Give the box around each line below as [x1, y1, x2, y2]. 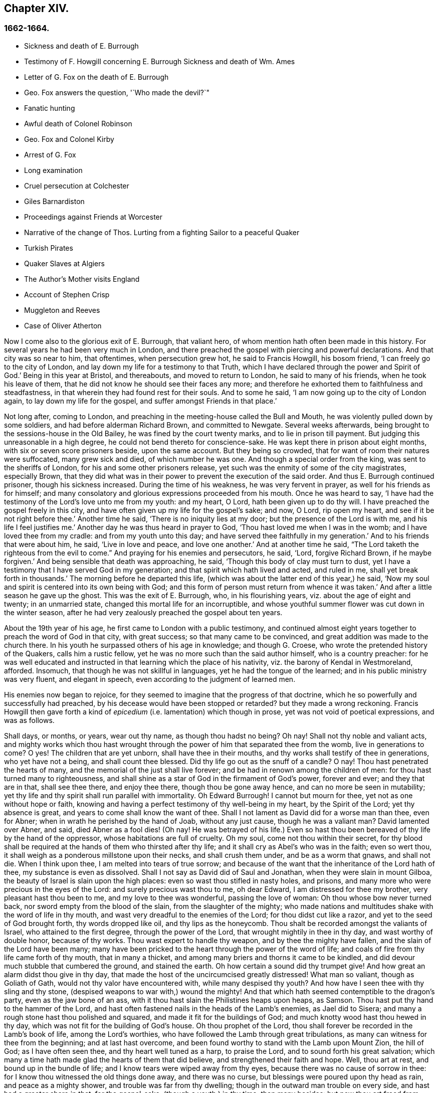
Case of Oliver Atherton [24, 321, 102, 330]
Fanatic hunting [24, 103, 75, 112]
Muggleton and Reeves [24, 305, 100, 314]
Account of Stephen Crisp [24, 290, 110, 299]
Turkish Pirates [24, 243, 73, 252]
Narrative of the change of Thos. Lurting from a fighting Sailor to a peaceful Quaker [24, 228, 300, 237]
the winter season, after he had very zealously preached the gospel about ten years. [4, 608, 283, 617]
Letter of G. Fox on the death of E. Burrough [24, 72, 169, 81]
